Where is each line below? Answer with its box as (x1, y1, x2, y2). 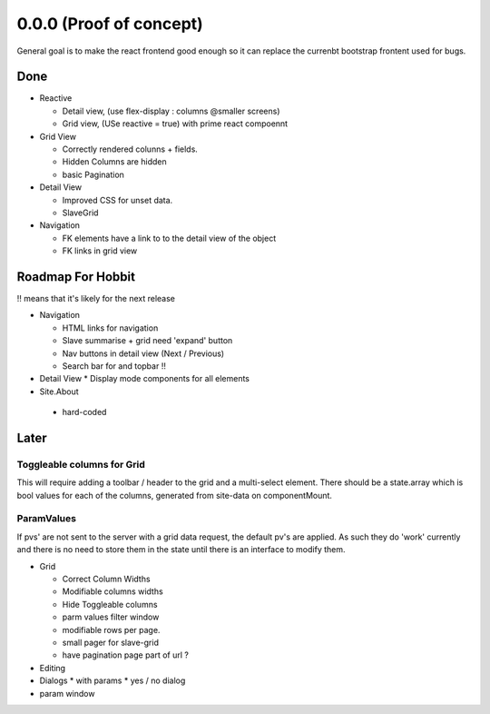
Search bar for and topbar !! (62, 361, 167, 372)
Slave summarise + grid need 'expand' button (62, 335, 233, 346)
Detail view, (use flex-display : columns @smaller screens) (62, 105, 280, 116)
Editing (39, 662, 66, 673)
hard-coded (62, 407, 107, 418)
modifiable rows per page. (62, 624, 161, 635)
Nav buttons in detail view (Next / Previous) (62, 348, 225, 359)
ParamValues (16, 512, 77, 525)
